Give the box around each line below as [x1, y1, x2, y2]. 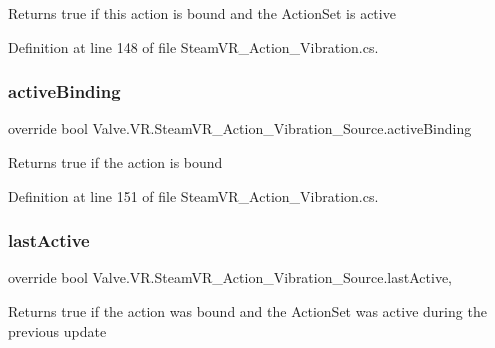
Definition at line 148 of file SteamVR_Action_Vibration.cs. [8, 36, 379, 57]
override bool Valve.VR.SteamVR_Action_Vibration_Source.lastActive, [8, 267, 452, 288]
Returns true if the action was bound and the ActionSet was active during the [8, 301, 487, 321]
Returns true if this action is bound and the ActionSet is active [8, 3, 396, 23]
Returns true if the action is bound [8, 152, 223, 172]
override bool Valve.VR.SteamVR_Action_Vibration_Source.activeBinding [8, 118, 472, 139]
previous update [8, 320, 107, 341]
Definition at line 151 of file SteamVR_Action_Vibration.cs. [8, 185, 379, 206]
